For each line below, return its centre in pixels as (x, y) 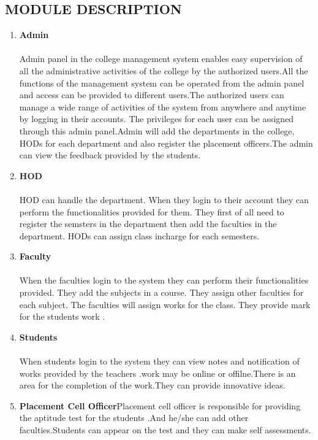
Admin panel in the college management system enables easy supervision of (161, 59)
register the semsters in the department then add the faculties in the (148, 224)
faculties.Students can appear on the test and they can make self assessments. (165, 430)
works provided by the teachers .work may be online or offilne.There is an (157, 373)
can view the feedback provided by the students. (110, 155)
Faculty (35, 256)
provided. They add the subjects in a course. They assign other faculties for (161, 292)
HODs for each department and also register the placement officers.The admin (166, 143)
